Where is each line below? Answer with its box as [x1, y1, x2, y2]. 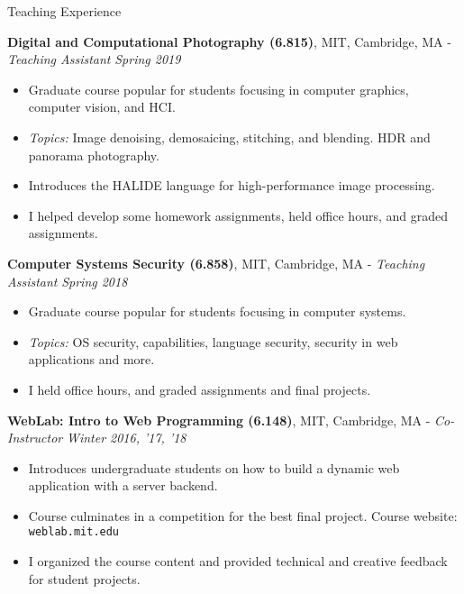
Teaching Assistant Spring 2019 [7, 50, 181, 69]
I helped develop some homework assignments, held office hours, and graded [28, 206, 448, 224]
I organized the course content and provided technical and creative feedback [28, 552, 448, 571]
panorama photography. [28, 145, 159, 164]
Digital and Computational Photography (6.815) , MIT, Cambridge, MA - [7, 32, 451, 50]
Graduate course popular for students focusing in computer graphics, [28, 79, 409, 98]
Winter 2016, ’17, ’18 [66, 428, 187, 447]
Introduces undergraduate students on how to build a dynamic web [28, 458, 400, 477]
